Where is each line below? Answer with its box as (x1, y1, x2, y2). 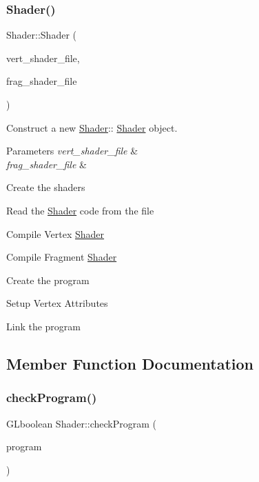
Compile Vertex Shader (6, 226, 105, 241)
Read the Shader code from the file (6, 203, 154, 217)
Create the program (6, 272, 90, 287)
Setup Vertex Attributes (6, 296, 108, 310)
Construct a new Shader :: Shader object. (6, 120, 178, 134)
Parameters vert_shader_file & (6, 143, 138, 158)
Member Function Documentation (6, 352, 254, 374)
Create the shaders (6, 180, 85, 194)
